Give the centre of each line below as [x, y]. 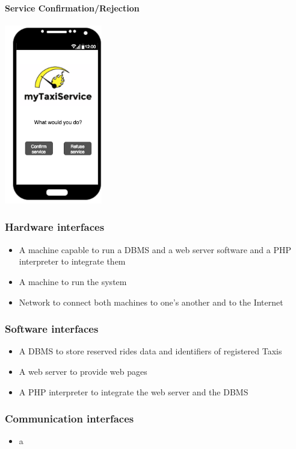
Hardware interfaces [55, 227]
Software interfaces [52, 329]
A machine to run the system [73, 281]
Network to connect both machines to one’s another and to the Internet [151, 302]
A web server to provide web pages [83, 371]
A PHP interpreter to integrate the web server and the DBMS [134, 391]
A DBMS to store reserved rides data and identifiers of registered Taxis [150, 351]
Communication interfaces [69, 419]
